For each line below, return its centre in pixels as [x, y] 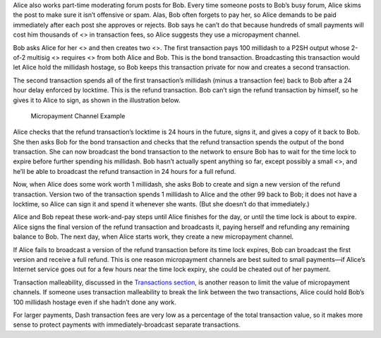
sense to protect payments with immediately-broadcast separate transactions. [127, 325]
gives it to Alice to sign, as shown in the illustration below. [97, 100]
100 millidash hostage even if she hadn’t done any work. [95, 302]
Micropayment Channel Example [78, 115]
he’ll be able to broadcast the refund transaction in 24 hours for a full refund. [125, 171]
